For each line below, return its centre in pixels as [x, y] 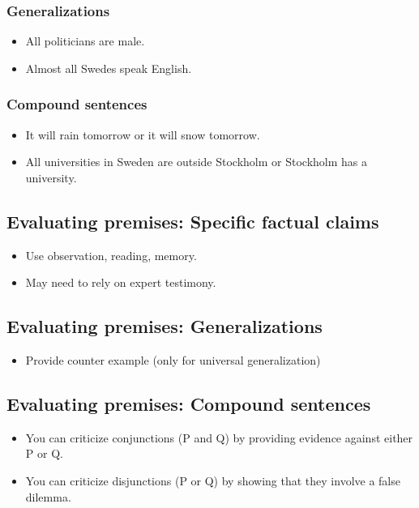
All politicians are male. [85, 41]
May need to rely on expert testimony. [121, 282]
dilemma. [48, 496]
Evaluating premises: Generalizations [165, 326]
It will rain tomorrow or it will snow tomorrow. [143, 134]
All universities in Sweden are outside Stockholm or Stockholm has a [196, 162]
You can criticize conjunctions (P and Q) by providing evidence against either [219, 437]
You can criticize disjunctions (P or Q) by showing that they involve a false [213, 480]
